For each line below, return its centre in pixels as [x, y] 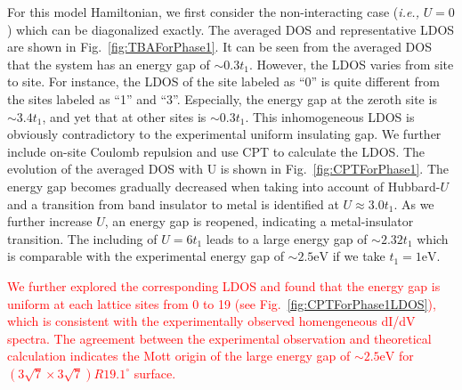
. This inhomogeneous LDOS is [330, 116]
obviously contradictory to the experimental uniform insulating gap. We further [224, 134]
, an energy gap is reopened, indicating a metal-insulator [259, 221]
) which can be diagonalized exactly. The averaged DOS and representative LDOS [231, 29]
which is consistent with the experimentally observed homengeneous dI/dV [211, 321]
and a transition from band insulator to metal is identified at [173, 203]
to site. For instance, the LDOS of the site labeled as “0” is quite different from [223, 81]
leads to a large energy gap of [287, 238]
